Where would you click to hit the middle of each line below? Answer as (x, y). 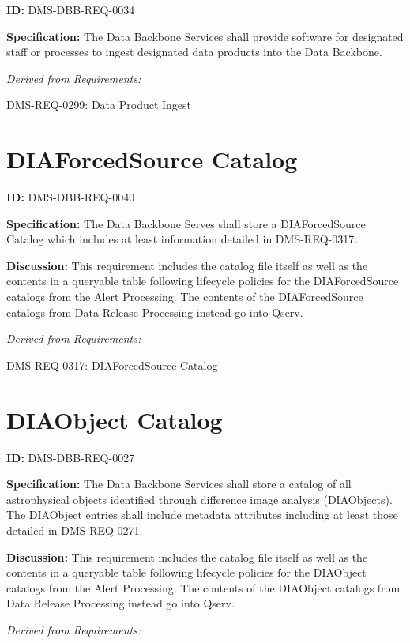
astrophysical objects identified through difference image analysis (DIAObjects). (199, 499)
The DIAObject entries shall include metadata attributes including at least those (202, 515)
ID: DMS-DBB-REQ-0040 (71, 197)
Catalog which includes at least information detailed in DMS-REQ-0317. (182, 239)
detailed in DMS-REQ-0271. (75, 530)
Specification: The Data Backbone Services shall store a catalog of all (179, 484)
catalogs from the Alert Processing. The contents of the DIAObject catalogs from (203, 587)
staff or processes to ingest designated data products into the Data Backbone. (194, 52)
